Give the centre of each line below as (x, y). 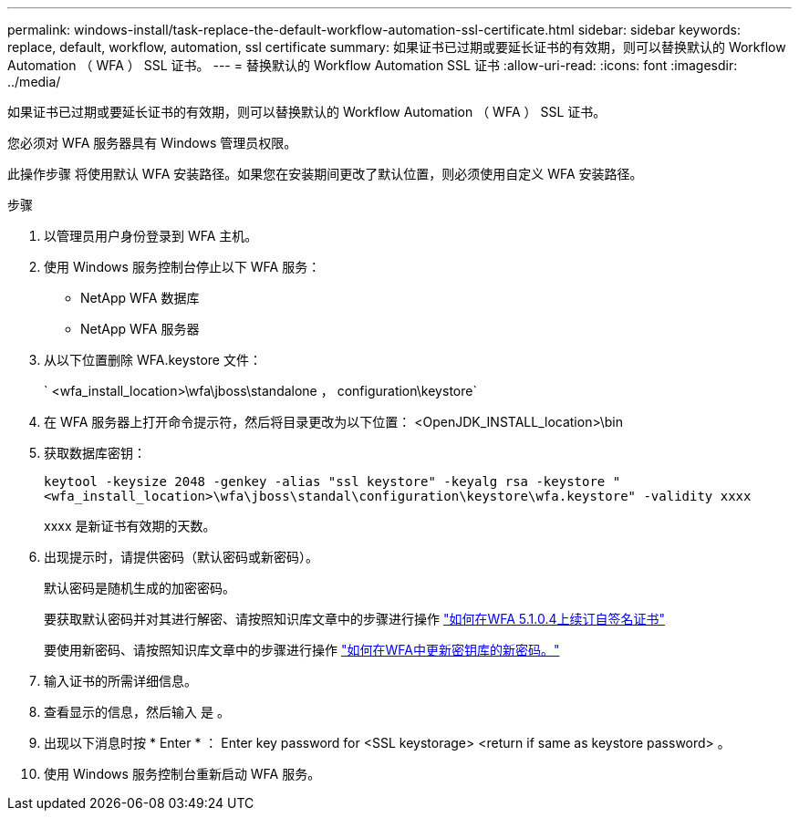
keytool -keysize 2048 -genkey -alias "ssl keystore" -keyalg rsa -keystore (325, 481)
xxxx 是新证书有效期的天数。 (130, 526)
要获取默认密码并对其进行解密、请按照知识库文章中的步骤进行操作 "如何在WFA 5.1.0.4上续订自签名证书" (355, 619)
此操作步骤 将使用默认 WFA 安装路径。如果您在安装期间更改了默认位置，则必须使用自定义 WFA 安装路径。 (325, 174)
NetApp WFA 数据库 (140, 298)
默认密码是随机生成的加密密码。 (140, 588)
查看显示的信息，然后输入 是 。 (137, 712)
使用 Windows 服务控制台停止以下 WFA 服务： (182, 267)
